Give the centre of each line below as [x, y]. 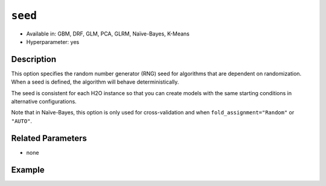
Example [28, 169]
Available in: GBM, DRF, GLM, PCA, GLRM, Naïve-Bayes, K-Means [108, 34]
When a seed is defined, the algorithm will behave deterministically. [95, 82]
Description [34, 59]
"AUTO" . [22, 121]
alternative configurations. [44, 102]
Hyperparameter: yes [53, 42]
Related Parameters [49, 138]
